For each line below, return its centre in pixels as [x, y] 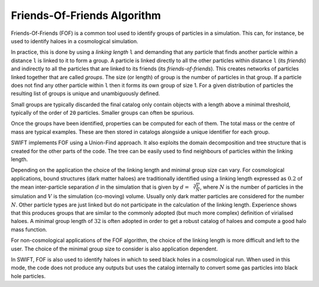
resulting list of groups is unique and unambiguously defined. [86, 93]
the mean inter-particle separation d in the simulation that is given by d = [100, 187]
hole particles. [28, 276]
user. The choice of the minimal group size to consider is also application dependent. [114, 249]
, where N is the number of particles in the [252, 187]
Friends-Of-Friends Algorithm [86, 15]
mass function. [29, 229]
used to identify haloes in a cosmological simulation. [75, 41]
